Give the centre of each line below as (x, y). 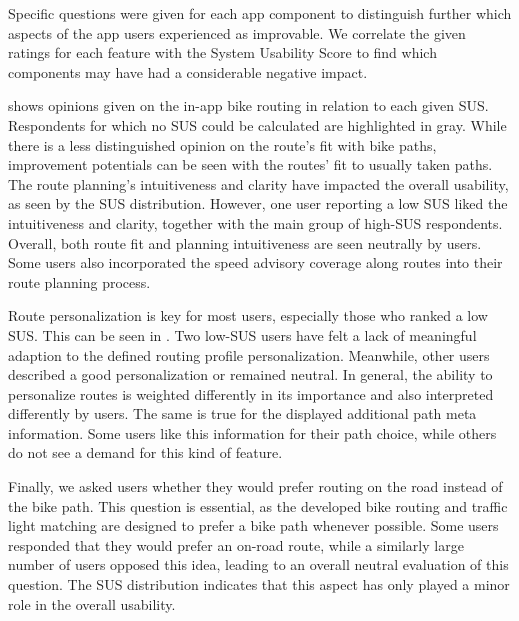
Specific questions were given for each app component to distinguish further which (260, 13)
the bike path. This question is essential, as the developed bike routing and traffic (258, 505)
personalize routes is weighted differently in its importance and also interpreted (251, 393)
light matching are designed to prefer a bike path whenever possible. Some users (253, 525)
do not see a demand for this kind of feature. (145, 452)
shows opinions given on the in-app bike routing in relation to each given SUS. (248, 105)
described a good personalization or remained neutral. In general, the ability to (250, 374)
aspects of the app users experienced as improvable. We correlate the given (237, 32)
